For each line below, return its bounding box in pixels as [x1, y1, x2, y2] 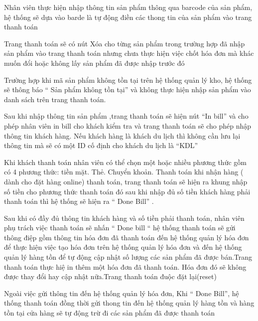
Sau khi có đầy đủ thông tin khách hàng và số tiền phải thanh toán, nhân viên [4, 212, 245, 223]
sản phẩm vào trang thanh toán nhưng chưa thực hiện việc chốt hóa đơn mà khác [4, 48, 254, 58]
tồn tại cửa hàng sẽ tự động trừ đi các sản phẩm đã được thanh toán [4, 308, 215, 318]
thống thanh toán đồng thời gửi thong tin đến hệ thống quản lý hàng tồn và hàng [4, 298, 255, 308]
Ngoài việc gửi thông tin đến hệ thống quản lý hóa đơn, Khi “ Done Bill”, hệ [4, 288, 239, 298]
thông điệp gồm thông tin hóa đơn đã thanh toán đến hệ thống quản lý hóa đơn [4, 232, 249, 242]
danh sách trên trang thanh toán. [4, 94, 106, 104]
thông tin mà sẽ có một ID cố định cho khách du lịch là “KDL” [4, 140, 198, 151]
